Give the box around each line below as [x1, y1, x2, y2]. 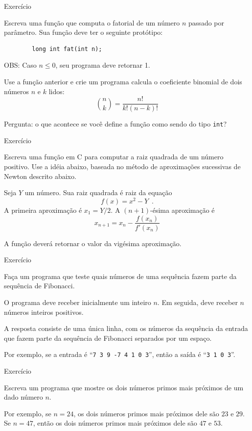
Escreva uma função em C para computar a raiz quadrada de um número [4, 152, 224, 162]
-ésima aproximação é [150, 204, 215, 215]
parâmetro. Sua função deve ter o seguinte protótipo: [4, 27, 163, 37]
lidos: [48, 86, 65, 96]
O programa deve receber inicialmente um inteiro [4, 297, 151, 307]
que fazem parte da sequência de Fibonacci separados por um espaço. [4, 332, 212, 343]
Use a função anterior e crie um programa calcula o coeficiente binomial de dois [4, 76, 242, 86]
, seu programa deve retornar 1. [55, 60, 150, 70]
